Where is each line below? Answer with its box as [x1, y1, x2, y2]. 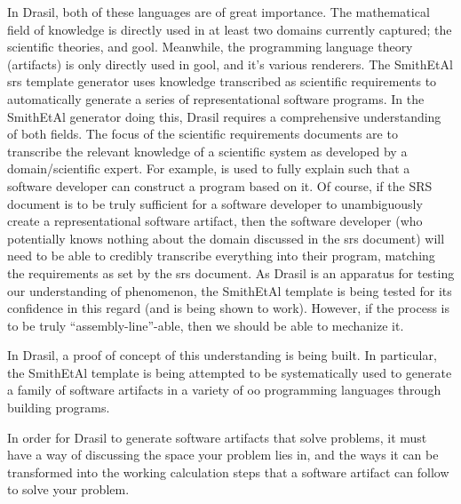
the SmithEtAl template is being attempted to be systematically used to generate [7, 363, 452, 381]
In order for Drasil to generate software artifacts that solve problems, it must [7, 428, 427, 446]
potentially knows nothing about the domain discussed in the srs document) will [7, 228, 445, 247]
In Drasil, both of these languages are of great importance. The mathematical [7, 3, 430, 20]
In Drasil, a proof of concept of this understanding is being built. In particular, [7, 346, 437, 364]
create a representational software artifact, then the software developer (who [7, 212, 423, 230]
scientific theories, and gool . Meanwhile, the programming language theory [7, 37, 413, 56]
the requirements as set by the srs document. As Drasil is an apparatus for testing [7, 263, 455, 282]
